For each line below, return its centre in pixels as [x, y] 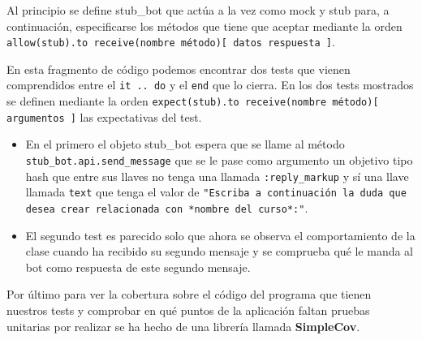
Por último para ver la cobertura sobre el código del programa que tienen [189, 294]
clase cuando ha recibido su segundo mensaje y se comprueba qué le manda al [219, 251]
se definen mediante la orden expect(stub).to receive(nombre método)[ [193, 101]
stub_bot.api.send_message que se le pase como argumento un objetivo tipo [219, 160]
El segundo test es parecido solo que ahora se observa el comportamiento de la [220, 235]
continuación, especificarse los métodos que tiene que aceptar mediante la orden [205, 26]
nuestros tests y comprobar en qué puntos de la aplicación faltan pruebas [188, 310]
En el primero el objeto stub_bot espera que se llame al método [185, 144]
